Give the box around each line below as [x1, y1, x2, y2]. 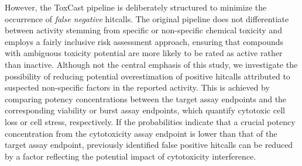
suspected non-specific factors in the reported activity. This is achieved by [5, 81, 270, 94]
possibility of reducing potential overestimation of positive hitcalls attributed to [5, 70, 290, 82]
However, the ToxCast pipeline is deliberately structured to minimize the [5, 1, 267, 13]
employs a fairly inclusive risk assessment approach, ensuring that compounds [5, 35, 284, 47]
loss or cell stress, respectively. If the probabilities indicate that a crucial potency [5, 115, 296, 127]
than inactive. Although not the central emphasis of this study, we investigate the [5, 58, 298, 70]
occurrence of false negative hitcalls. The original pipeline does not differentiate [5, 12, 289, 25]
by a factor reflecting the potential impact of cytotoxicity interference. [5, 150, 256, 162]
